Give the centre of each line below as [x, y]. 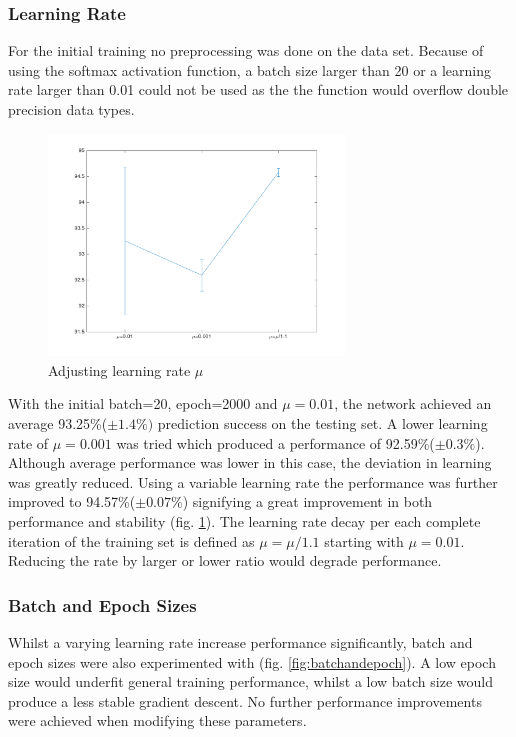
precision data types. [71, 109]
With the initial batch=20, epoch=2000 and [143, 403]
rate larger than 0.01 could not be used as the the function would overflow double [258, 89]
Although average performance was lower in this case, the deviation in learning [250, 462]
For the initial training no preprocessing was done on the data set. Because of [246, 50]
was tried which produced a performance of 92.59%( [275, 442]
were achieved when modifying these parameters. [157, 720]
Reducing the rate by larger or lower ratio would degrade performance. [225, 560]
